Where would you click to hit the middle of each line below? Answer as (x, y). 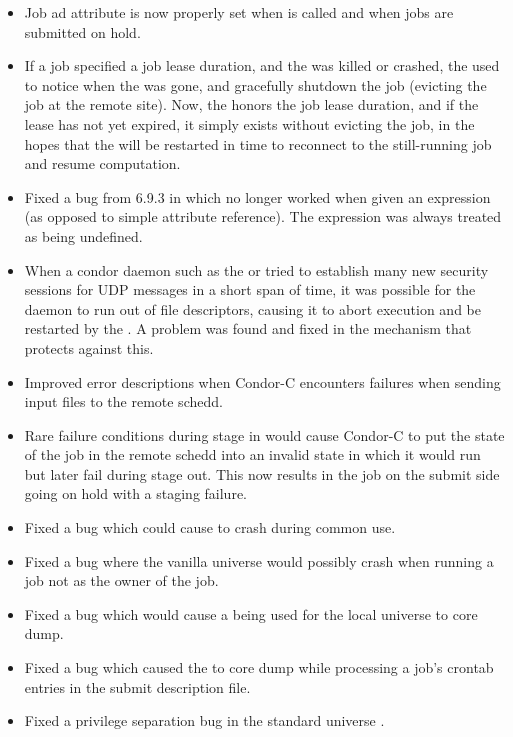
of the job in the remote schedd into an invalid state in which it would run (252, 454)
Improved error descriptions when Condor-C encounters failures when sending (262, 381)
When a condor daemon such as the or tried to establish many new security (256, 269)
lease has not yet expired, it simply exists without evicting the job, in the (249, 123)
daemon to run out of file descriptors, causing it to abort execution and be (252, 308)
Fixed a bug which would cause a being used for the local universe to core (251, 613)
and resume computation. (102, 163)
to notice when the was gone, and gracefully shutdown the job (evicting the (255, 84)
